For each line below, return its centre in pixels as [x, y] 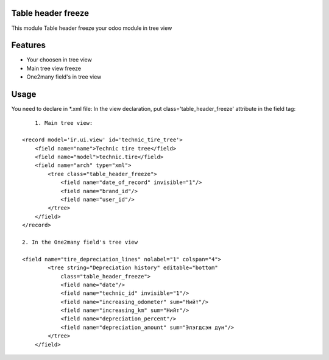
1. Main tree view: [64, 123]
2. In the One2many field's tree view [80, 242]
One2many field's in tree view [64, 77]
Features [28, 45]
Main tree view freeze [54, 68]
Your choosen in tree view [59, 60]
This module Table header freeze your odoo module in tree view [92, 28]
